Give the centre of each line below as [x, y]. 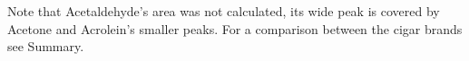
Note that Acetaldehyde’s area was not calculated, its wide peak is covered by [224, 11]
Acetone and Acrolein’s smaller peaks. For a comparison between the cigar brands [235, 28]
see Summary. [46, 46]
